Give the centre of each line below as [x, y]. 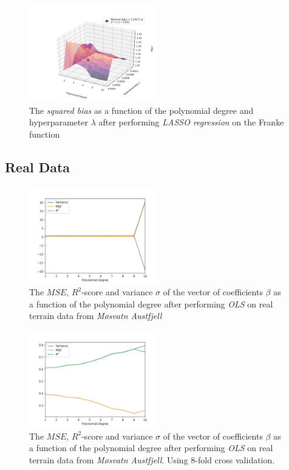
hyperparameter [59, 122]
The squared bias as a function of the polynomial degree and [141, 110]
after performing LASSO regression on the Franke [191, 122]
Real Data [38, 167]
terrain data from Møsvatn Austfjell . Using [109, 459]
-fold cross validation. [235, 459]
